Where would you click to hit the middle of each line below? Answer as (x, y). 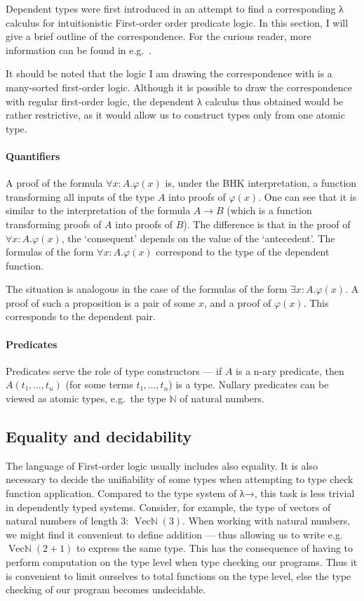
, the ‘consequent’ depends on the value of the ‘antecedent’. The (198, 238)
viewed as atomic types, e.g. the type (86, 398)
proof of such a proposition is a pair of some (101, 302)
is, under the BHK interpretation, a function (261, 183)
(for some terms (99, 384)
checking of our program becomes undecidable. (106, 589)
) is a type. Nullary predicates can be (249, 384)
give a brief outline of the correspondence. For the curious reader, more (159, 36)
